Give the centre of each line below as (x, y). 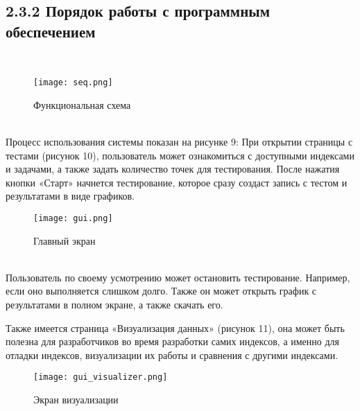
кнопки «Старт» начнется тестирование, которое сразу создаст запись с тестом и (177, 182)
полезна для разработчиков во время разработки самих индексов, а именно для (173, 341)
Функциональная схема (82, 104)
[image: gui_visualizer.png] (101, 377)
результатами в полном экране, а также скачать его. (114, 305)
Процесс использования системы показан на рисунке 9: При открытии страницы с (179, 142)
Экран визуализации (76, 400)
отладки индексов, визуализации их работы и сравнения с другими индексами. (172, 355)
